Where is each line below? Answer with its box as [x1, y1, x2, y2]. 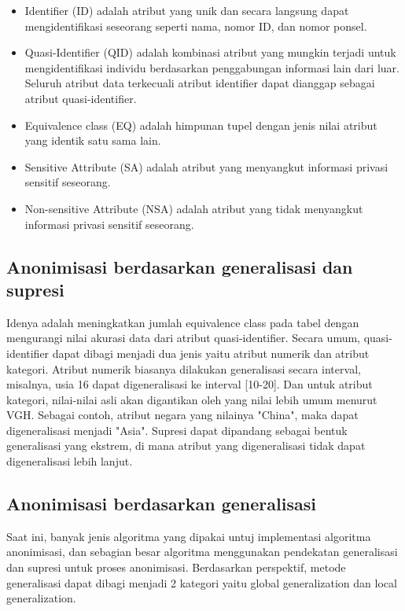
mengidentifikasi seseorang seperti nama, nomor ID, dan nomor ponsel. [24, 17, 367, 34]
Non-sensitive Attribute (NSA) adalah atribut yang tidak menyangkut [24, 200, 363, 216]
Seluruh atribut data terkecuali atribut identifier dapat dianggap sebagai [24, 75, 375, 91]
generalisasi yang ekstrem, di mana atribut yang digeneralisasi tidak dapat [6, 437, 366, 454]
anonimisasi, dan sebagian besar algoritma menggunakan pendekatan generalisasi [6, 543, 398, 560]
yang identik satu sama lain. [24, 132, 161, 149]
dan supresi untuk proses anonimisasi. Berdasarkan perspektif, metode [6, 559, 346, 576]
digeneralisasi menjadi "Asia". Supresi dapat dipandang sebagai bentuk [6, 421, 348, 438]
